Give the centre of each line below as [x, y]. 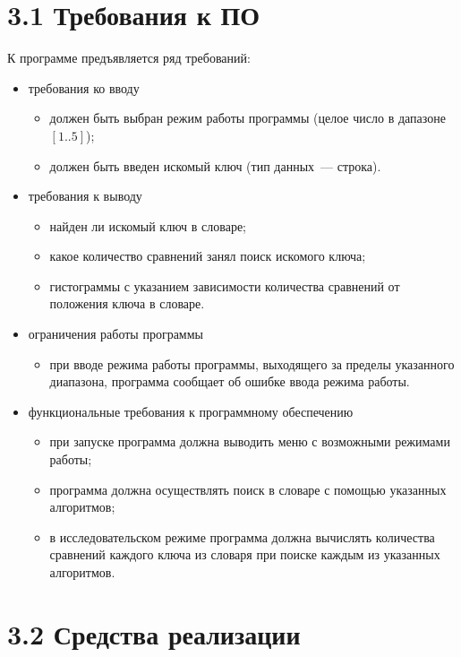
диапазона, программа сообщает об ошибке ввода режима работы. [230, 381]
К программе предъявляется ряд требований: [129, 58]
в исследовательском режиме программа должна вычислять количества [242, 536]
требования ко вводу [84, 87]
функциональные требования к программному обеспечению [191, 411]
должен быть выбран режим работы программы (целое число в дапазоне [248, 118]
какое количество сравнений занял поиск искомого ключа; [208, 256]
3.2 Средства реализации [154, 633]
